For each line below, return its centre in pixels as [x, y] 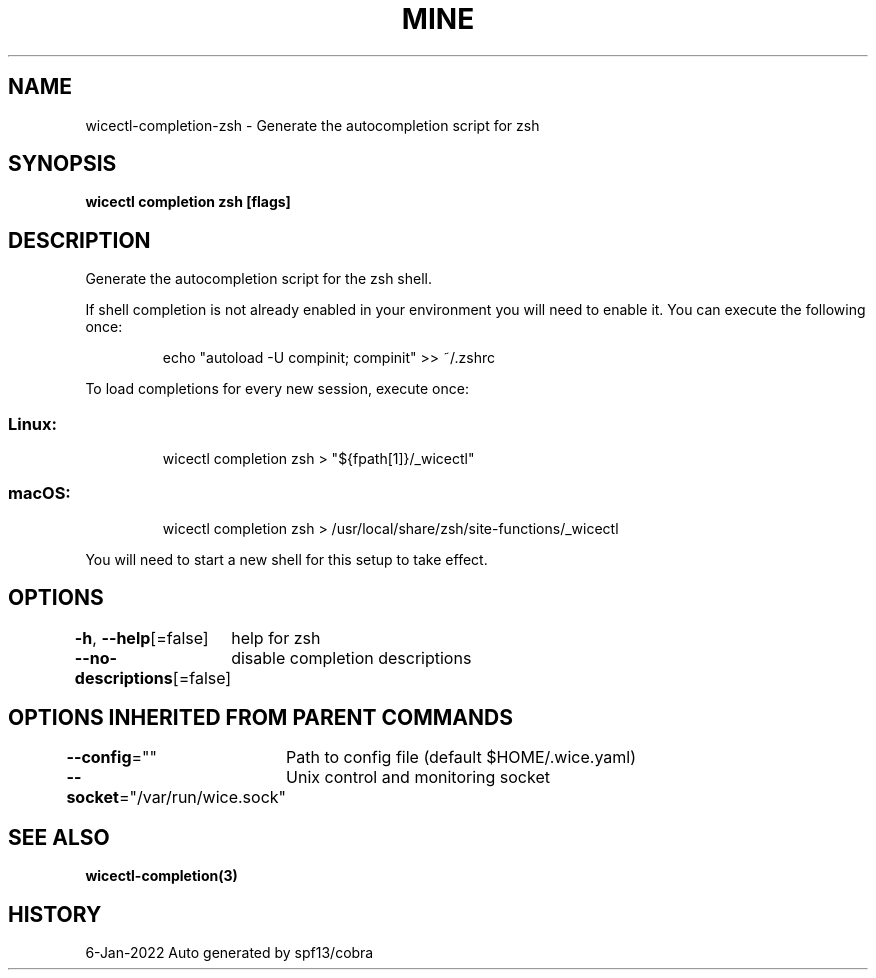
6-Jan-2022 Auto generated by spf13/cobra [229, 953]
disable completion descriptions [351, 657]
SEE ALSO [59, 837]
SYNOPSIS [62, 164]
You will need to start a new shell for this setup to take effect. [286, 559]
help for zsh [276, 637]
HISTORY [55, 914]
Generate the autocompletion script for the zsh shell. [258, 279]
